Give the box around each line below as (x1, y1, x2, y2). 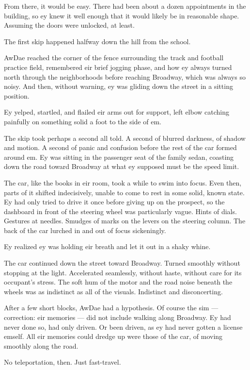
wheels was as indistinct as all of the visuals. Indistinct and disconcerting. (4, 286, 223, 296)
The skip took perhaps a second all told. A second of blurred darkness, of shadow (4, 133, 246, 143)
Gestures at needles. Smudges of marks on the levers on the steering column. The (4, 216, 246, 226)
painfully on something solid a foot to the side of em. (4, 116, 161, 126)
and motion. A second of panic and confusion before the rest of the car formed (4, 142, 237, 152)
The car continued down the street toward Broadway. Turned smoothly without (4, 258, 240, 268)
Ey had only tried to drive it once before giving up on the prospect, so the (4, 197, 225, 207)
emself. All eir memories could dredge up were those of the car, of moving (4, 331, 223, 341)
